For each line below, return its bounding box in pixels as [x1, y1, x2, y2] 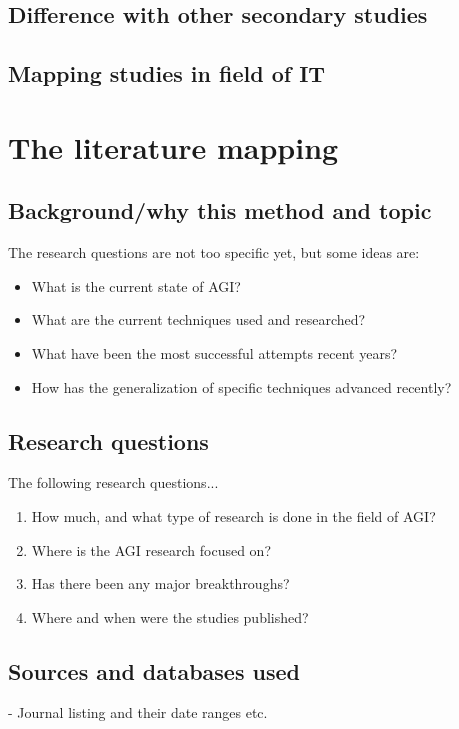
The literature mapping [8, 126, 339, 167]
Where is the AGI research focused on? [31, 539, 271, 560]
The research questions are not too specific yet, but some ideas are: [8, 242, 420, 263]
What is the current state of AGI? [31, 275, 241, 296]
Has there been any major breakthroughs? [31, 573, 290, 594]
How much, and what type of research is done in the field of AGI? [31, 505, 436, 526]
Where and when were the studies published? [31, 606, 309, 627]
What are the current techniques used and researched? [31, 309, 366, 330]
